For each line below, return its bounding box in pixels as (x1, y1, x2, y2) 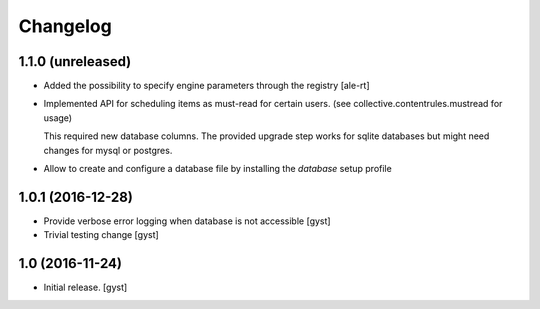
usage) (43, 111, 73, 124)
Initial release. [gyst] (43, 281, 128, 294)
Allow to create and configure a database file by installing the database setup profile (43, 163, 392, 175)
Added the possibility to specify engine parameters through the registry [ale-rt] (43, 80, 370, 92)
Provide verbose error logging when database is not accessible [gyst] (43, 215, 331, 227)
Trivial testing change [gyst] (43, 229, 159, 241)
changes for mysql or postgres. (43, 144, 173, 156)
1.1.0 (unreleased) (18, 53, 132, 70)
